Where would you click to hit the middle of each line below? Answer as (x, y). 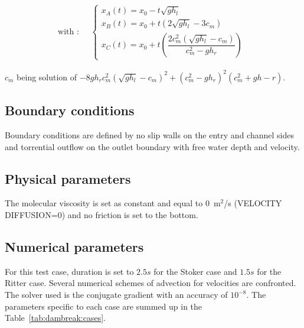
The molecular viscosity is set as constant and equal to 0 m (113, 203)
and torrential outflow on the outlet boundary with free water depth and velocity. (152, 146)
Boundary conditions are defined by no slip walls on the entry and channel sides (149, 135)
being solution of (47, 77)
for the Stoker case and (195, 271)
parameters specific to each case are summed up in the (104, 306)
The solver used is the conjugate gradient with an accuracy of (116, 295)
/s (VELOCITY (253, 203)
